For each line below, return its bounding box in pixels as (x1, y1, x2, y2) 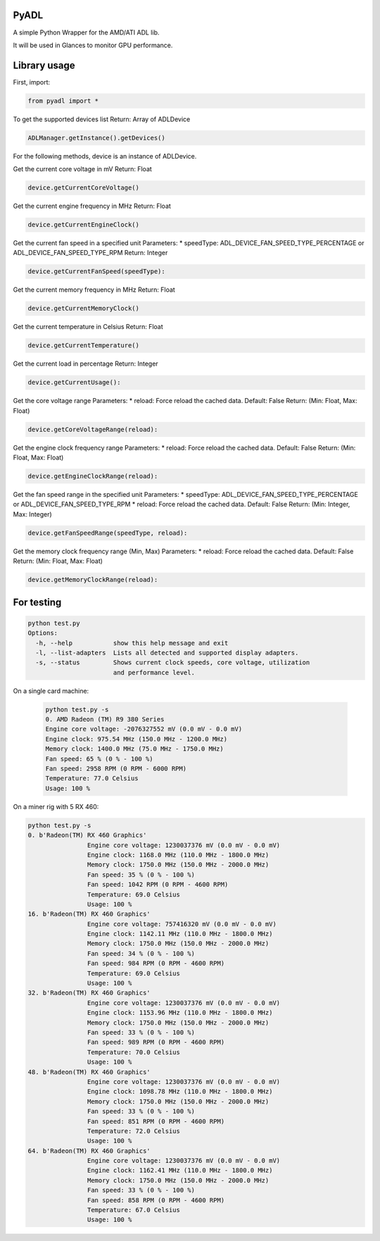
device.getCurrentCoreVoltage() (27, 184, 140, 192)
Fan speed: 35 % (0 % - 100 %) (87, 870, 195, 879)
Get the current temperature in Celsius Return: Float (13, 323, 163, 331)
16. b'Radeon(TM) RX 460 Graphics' (27, 910, 151, 918)
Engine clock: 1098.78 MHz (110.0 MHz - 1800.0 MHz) (87, 1087, 273, 1096)
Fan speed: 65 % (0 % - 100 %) (45, 755, 154, 762)
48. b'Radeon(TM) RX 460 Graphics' (27, 1068, 151, 1076)
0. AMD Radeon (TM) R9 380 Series (45, 715, 165, 724)
